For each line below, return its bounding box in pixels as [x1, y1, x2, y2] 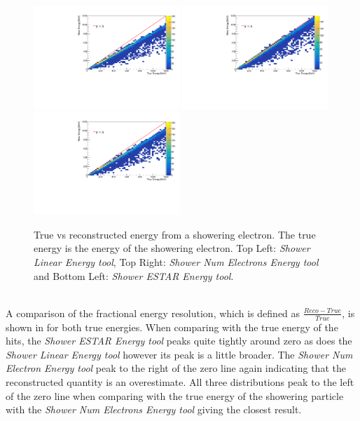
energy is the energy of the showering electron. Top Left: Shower [34, 241, 310, 255]
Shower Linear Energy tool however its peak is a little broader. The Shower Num [6, 347, 353, 361]
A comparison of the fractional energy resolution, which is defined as [6, 305, 300, 320]
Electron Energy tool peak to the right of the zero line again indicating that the [6, 361, 346, 375]
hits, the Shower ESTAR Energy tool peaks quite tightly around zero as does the [6, 333, 352, 348]
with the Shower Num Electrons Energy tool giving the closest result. [6, 402, 302, 417]
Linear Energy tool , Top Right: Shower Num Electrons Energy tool [34, 255, 319, 269]
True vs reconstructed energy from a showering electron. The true [34, 227, 316, 241]
